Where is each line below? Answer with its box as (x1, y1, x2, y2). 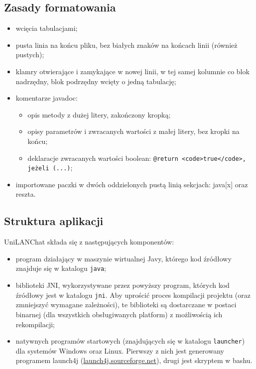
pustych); (15, 49, 44, 60)
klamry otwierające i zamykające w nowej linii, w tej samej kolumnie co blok (15, 66, 250, 76)
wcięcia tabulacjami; (15, 23, 78, 33)
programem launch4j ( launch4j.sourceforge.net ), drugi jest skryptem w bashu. (15, 355, 253, 366)
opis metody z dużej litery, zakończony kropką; (27, 109, 171, 120)
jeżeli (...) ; (27, 162, 73, 173)
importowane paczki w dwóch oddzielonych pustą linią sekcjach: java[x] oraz (15, 179, 248, 189)
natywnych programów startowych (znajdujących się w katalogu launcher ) (15, 336, 245, 346)
